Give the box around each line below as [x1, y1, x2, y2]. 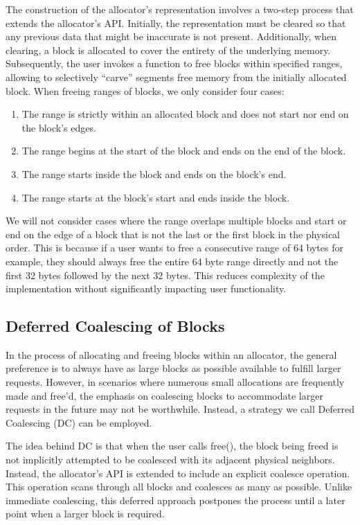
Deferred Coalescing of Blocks [6, 315, 225, 337]
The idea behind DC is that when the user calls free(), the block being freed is [6, 438, 339, 453]
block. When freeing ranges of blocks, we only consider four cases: [6, 83, 285, 98]
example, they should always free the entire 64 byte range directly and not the [6, 253, 339, 268]
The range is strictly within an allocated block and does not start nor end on [21, 107, 349, 121]
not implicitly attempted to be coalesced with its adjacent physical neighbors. [6, 452, 335, 467]
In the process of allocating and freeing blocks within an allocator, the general [6, 347, 337, 362]
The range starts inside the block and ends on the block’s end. [21, 166, 287, 181]
